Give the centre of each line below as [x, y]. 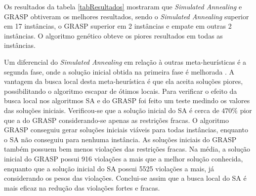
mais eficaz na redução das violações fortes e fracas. [82, 187]
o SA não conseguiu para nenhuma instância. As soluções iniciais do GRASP [120, 139]
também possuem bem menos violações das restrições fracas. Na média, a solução [127, 149]
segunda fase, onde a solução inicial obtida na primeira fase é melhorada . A [119, 71]
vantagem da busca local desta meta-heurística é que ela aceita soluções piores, [124, 81]
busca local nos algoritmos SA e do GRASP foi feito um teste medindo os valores [127, 100]
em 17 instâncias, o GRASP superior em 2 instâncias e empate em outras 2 [118, 26]
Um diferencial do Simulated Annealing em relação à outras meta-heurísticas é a [125, 61]
